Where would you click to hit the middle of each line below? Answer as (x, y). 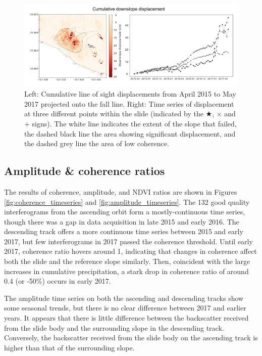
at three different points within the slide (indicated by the (114, 114)
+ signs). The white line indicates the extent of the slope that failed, (130, 123)
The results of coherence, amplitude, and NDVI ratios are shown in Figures (121, 191)
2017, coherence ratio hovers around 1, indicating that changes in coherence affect (130, 251)
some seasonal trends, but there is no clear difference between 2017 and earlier (125, 308)
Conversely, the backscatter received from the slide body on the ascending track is (131, 338)
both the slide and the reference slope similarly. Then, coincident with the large (127, 261)
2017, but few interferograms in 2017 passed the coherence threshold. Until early (128, 241)
